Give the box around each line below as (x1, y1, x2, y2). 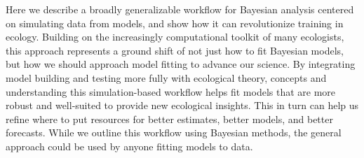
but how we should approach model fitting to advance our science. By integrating (6, 57, 356, 71)
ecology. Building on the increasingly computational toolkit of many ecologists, (6, 29, 344, 44)
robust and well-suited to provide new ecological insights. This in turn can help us (6, 98, 359, 113)
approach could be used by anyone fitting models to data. (6, 138, 253, 153)
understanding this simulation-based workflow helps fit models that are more (6, 84, 336, 99)
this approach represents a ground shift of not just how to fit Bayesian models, (6, 43, 344, 57)
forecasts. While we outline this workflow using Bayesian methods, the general (6, 125, 342, 140)
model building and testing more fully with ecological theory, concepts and (6, 70, 327, 85)
